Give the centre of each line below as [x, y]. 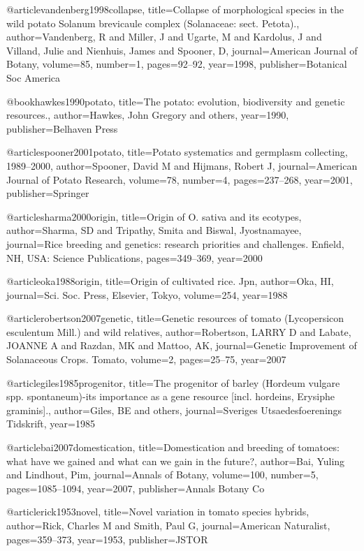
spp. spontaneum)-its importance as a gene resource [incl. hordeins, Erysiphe [170, 396]
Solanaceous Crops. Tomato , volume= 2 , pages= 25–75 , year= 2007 [146, 359]
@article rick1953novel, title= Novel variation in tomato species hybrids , [158, 512]
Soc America [34, 77]
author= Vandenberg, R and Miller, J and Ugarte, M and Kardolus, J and [164, 37]
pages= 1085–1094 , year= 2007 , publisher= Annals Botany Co [136, 488]
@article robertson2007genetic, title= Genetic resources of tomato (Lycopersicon [175, 318]
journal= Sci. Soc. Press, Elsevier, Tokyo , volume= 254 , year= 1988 [147, 294]
